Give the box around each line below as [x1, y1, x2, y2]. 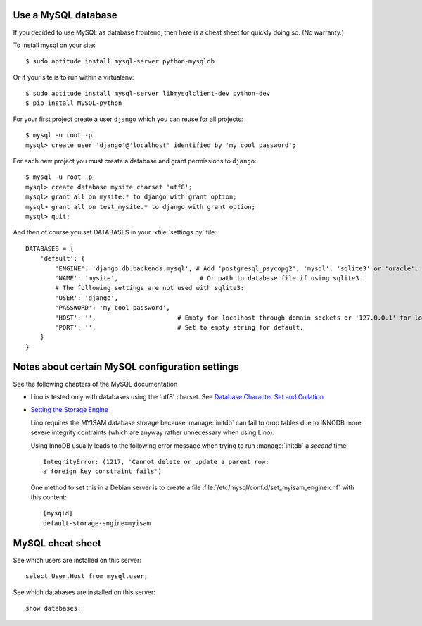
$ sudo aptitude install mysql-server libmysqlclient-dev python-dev [25, 89, 271, 98]
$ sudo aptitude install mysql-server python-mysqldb [25, 57, 215, 65]
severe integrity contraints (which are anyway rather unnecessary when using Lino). [30, 428, 274, 437]
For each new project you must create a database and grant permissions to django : [13, 157, 257, 165]
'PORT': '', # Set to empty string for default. [55, 323, 304, 331]
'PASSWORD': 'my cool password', [55, 303, 170, 312]
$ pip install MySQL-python [25, 99, 122, 107]
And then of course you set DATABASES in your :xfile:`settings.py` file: [13, 228, 217, 237]
